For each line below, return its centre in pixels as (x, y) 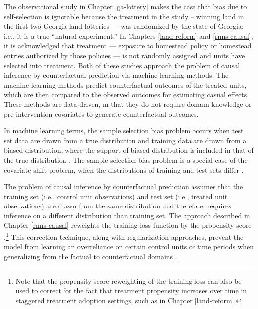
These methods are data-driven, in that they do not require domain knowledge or (128, 104)
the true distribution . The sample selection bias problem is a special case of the (126, 159)
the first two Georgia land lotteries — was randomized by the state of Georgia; (124, 26)
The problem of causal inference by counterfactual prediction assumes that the (124, 186)
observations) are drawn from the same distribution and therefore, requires (118, 206)
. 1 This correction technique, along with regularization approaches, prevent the (124, 236)
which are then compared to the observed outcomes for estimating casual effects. (127, 94)
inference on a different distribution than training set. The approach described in (127, 215)
